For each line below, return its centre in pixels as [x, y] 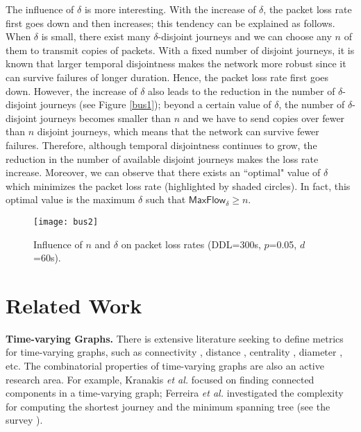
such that [166, 199]
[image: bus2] [66, 222]
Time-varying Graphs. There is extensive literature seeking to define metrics [175, 338]
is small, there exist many [96, 36]
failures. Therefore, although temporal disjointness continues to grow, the [161, 145]
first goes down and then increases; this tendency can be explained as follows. [170, 23]
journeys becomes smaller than [105, 118]
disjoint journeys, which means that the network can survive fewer [178, 131]
